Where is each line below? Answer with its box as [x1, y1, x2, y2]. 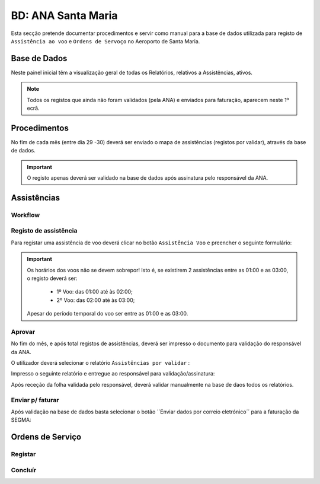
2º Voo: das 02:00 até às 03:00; [56, 297, 135, 304]
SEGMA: [11, 416, 32, 423]
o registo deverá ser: [27, 275, 78, 282]
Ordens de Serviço [11, 432, 82, 442]
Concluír [11, 466, 37, 474]
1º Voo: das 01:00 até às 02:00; [56, 288, 133, 295]
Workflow [11, 211, 40, 219]
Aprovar [11, 327, 36, 336]
